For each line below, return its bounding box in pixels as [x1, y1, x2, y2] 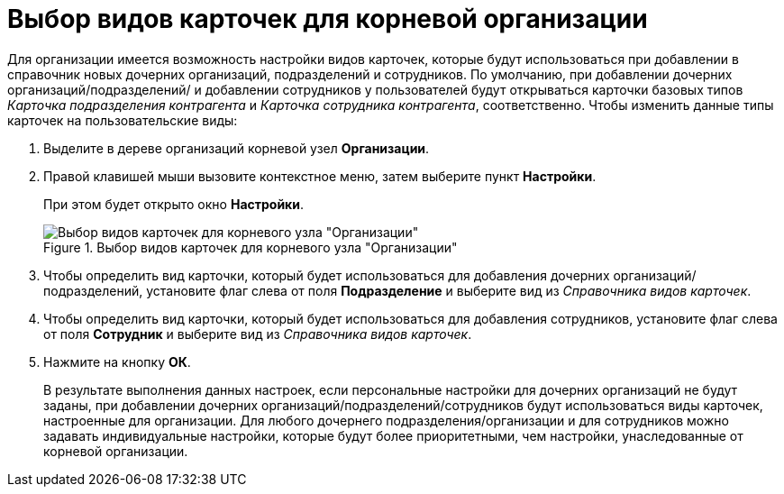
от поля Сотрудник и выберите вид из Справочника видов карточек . [43, 325, 472, 342]
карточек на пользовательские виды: [7, 112, 238, 128]
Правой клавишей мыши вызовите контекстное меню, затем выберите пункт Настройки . [43, 168, 597, 184]
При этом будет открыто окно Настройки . [43, 196, 305, 212]
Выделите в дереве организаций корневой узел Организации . [43, 140, 430, 156]
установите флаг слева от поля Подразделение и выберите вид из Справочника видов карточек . [146, 282, 752, 298]
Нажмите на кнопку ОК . [43, 353, 191, 370]
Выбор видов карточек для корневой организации [7, 4, 648, 34]
